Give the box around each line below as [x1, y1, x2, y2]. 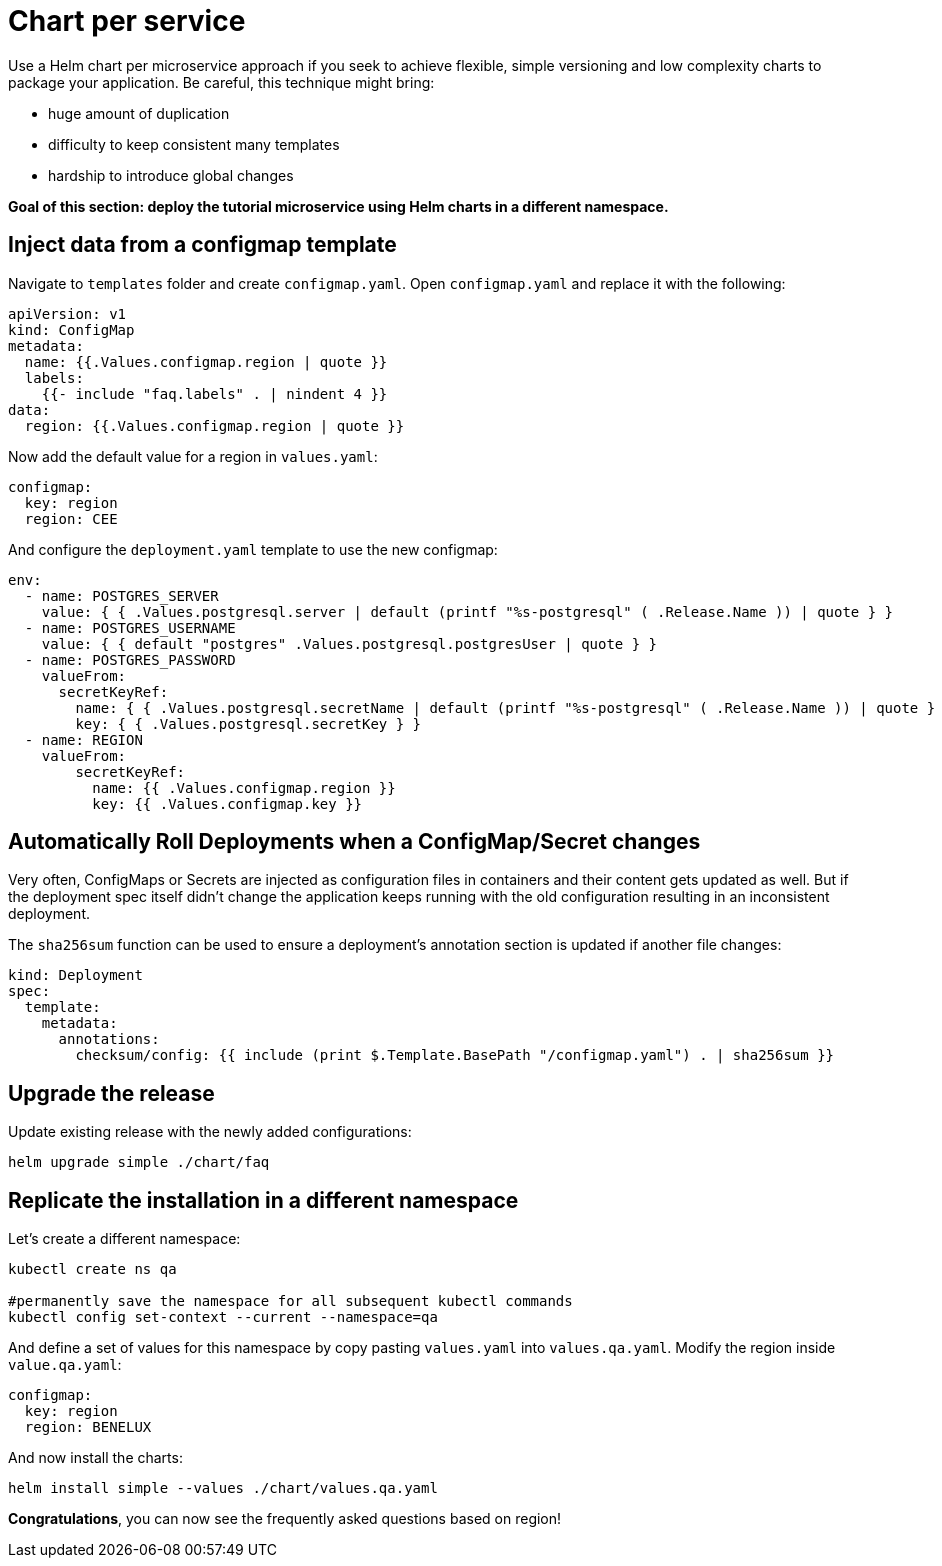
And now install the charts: [8, 1449, 183, 1467]
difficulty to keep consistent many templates [48, 135, 340, 153]
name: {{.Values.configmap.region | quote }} [24, 353, 388, 370]
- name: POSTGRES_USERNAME [24, 619, 236, 636]
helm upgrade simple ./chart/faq [8, 1154, 270, 1171]
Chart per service [8, 4, 246, 38]
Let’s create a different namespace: [8, 1230, 241, 1248]
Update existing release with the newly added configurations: [8, 1123, 412, 1141]
